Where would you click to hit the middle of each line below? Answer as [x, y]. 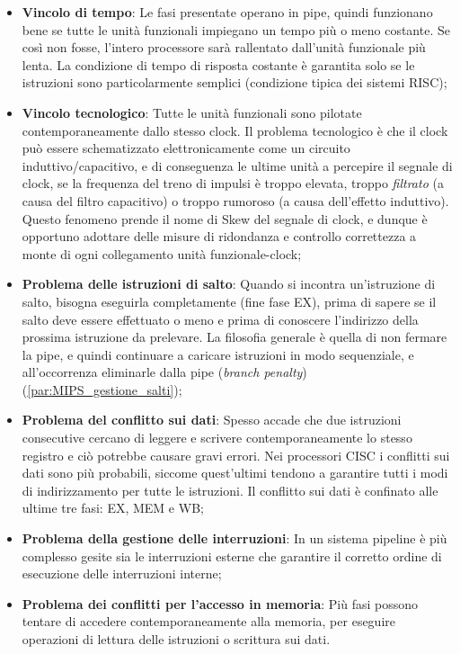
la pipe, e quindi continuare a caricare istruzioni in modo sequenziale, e [218, 354]
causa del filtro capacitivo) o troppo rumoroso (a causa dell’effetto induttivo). [235, 200]
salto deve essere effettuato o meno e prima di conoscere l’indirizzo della [220, 319]
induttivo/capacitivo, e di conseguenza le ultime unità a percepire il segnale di [237, 165]
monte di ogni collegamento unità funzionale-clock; [162, 253]
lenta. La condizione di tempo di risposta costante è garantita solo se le [218, 64]
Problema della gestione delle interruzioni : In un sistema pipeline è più [234, 538]
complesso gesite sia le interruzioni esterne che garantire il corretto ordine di [232, 555]
